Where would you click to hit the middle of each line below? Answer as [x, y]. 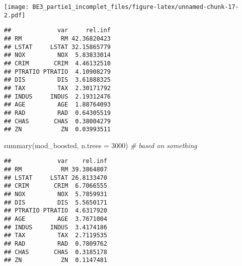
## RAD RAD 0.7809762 [56, 244]
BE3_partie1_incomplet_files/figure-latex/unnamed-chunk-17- [136, 7]
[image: [17, 7]
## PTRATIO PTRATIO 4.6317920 [56, 211]
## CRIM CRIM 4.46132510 [57, 63]
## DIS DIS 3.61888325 [57, 80]
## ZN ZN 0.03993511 [57, 130]
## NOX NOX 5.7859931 [56, 194]
